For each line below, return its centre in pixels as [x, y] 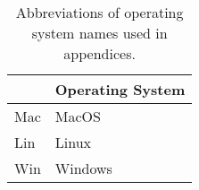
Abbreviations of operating [99, 12]
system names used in [99, 33]
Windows [83, 168]
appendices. [99, 53]
